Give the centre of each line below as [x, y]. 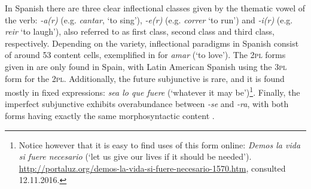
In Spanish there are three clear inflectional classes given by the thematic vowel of [155, 8]
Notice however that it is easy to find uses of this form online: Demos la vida [160, 144]
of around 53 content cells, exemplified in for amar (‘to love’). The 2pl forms [145, 55]
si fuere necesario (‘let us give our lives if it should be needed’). [135, 156]
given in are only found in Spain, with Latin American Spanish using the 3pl [146, 66]
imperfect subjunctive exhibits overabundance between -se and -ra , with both [147, 104]
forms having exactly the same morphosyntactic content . [110, 115]
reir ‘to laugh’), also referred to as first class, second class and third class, [140, 31]
